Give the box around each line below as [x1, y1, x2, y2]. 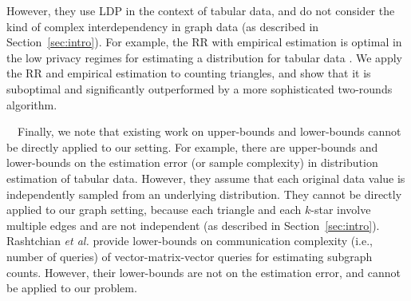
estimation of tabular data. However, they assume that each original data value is [6, 169, 405, 186]
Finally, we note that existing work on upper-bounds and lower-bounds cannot [17, 123, 401, 140]
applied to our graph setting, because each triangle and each [6, 201, 302, 218]
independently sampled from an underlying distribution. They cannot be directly [6, 185, 402, 202]
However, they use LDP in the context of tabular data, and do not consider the [6, 2, 395, 18]
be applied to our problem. [6, 279, 137, 296]
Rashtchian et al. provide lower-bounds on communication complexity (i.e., [6, 232, 373, 249]
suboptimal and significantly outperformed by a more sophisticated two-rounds [6, 80, 393, 97]
